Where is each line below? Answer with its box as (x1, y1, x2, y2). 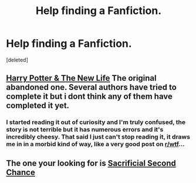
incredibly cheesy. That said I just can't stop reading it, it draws (6, 133, 191, 141)
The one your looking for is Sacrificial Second (6, 158, 176, 168)
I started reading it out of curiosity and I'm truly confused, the (6, 118, 186, 126)
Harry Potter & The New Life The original (6, 73, 157, 83)
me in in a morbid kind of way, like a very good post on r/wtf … (6, 140, 185, 149)
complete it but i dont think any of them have (6, 92, 173, 102)
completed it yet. (6, 101, 69, 111)
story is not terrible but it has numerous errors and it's (6, 126, 164, 134)
